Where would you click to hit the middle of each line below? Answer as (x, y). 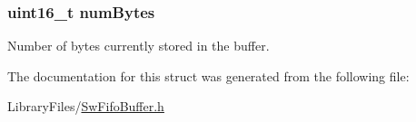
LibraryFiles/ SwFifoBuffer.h (86, 106)
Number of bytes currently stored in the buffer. (139, 46)
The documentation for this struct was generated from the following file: (208, 75)
